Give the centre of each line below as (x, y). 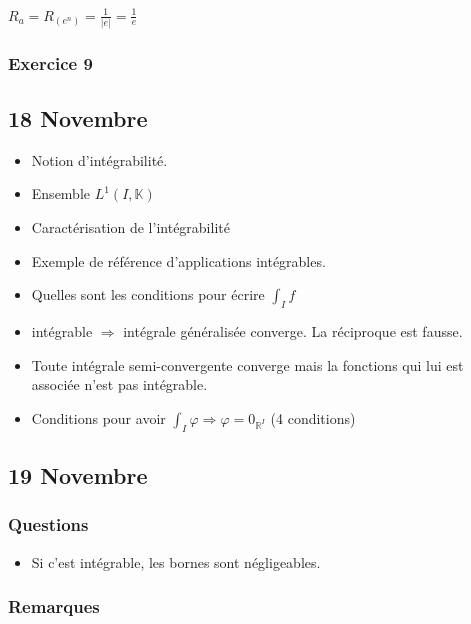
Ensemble (61, 193)
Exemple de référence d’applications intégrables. (178, 260)
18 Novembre (78, 118)
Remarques (54, 606)
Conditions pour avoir (98, 417)
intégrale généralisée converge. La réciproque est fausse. (293, 331)
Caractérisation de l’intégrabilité (130, 227)
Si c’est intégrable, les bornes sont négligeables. (176, 561)
